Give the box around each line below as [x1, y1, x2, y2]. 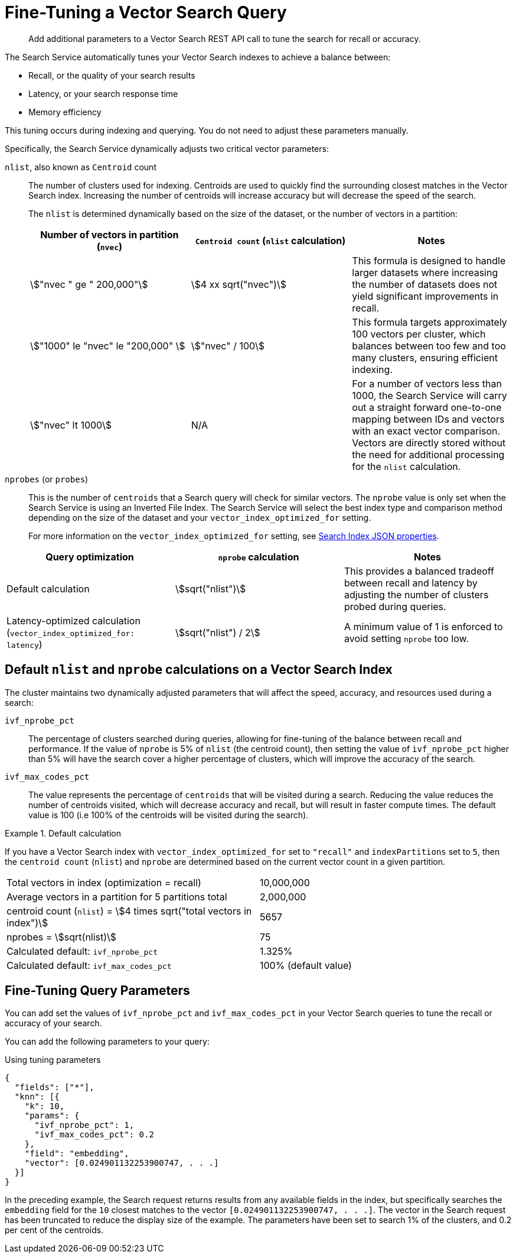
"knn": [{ [14, 1092, 60, 1102]
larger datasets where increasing [352, 266, 498, 278]
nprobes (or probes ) [5, 474, 89, 484]
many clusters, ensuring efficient [352, 351, 498, 364]
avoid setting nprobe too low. [344, 632, 469, 644]
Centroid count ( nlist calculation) [195, 234, 346, 247]
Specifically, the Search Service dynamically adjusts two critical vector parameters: [5, 143, 329, 154]
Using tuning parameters [5, 1055, 101, 1065]
